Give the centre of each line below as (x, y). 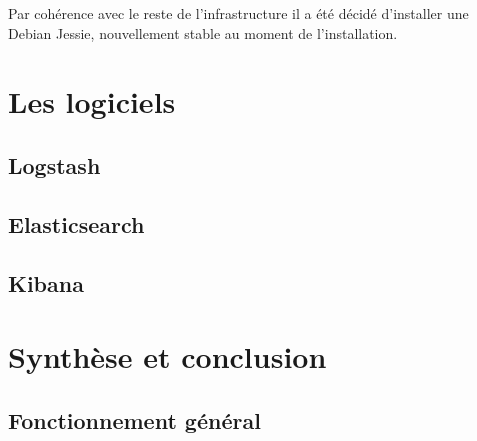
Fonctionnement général (134, 419)
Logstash (54, 164)
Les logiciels (92, 101)
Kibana (46, 282)
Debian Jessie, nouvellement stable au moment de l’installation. (203, 32)
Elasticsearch (76, 223)
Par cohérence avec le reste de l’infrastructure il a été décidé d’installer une (238, 13)
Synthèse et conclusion (167, 356)
